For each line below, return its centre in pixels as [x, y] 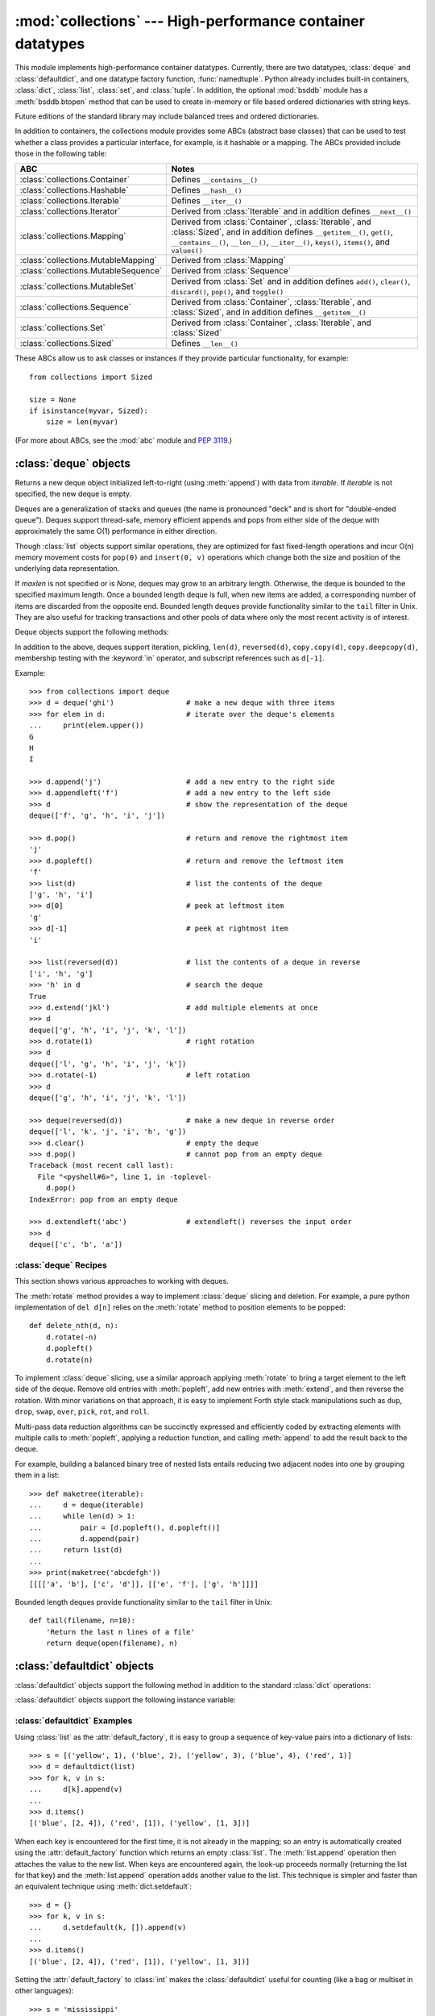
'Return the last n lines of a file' [120, 1632]
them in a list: [37, 1475]
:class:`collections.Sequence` [76, 307]
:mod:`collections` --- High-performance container [190, 21]
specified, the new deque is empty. [73, 494]
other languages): [44, 1991]
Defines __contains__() [215, 180]
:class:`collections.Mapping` [73, 235]
